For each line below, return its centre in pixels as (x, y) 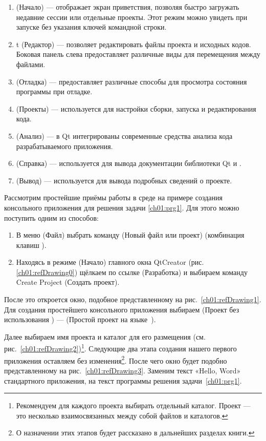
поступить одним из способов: (51, 217)
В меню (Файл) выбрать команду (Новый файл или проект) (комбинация (130, 235)
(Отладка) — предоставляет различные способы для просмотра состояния (131, 81)
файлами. (31, 64)
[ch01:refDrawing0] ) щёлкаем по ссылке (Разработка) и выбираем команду (132, 272)
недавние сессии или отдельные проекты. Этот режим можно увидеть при (132, 17)
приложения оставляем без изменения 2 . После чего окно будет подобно (116, 360)
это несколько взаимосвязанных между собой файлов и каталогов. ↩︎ (122, 415)
